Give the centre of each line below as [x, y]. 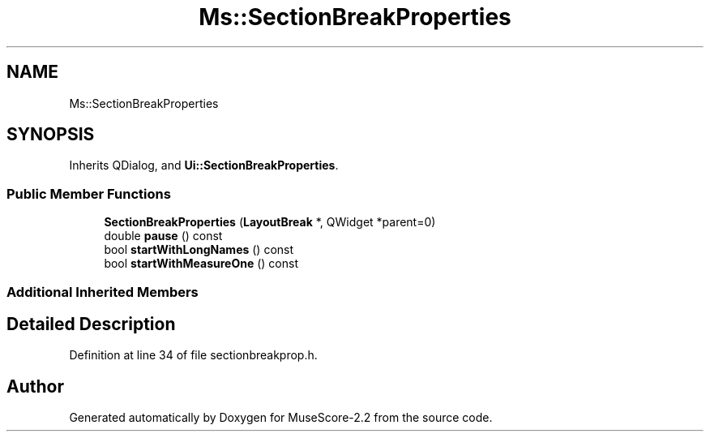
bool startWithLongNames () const [199, 250]
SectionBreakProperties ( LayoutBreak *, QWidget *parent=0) [270, 222]
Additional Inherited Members [103, 292]
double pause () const [163, 236]
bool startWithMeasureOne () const [201, 264]
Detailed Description [91, 324]
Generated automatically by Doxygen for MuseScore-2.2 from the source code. [281, 418]
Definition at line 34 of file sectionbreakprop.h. [193, 355]
